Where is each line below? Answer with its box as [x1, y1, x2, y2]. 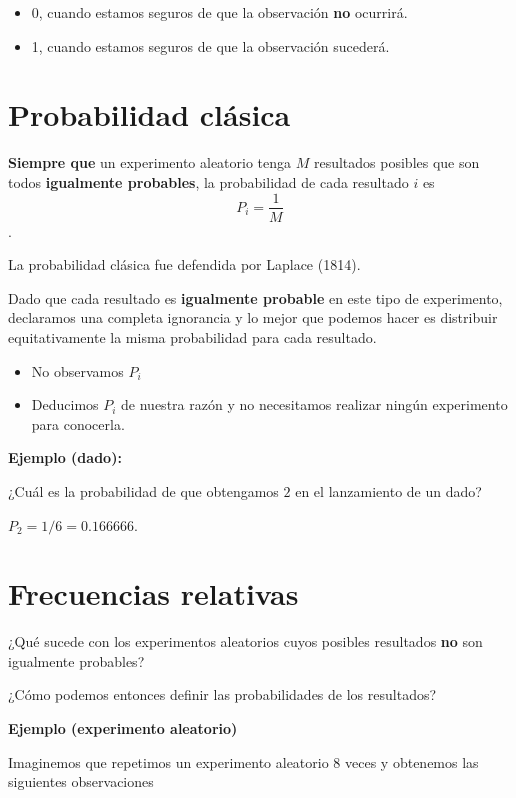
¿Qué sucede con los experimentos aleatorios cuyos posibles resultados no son [8, 631, 483, 652]
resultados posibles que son [313, 152, 480, 173]
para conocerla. [31, 413, 125, 434]
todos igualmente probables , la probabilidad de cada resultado [8, 171, 409, 192]
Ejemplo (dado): [8, 447, 122, 468]
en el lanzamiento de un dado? [295, 480, 482, 501]
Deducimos [31, 394, 99, 415]
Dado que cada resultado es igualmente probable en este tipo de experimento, [8, 287, 503, 308]
